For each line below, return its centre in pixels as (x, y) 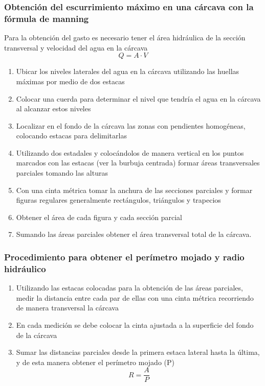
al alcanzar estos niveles (53, 108)
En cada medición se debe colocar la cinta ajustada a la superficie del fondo (135, 324)
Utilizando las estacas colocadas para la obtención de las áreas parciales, (129, 288)
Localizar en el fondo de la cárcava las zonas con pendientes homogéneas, (131, 125)
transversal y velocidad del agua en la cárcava (76, 47)
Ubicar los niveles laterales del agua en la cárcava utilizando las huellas (128, 71)
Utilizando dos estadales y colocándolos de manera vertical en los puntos (130, 152)
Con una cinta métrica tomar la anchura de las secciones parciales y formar (134, 190)
